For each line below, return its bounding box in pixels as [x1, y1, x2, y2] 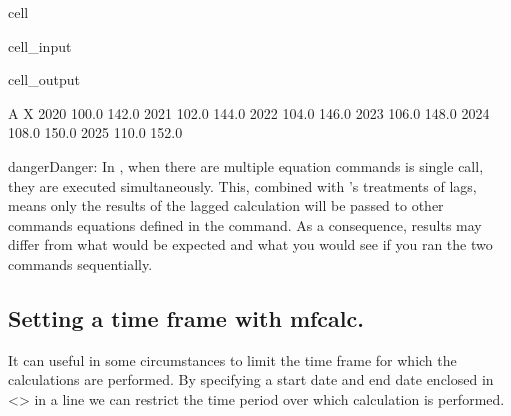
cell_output [8, 69, 80, 90]
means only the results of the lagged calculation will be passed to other [8, 195, 444, 216]
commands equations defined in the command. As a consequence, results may [8, 214, 482, 235]
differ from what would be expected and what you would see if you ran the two [8, 234, 493, 255]
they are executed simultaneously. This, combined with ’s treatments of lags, [8, 175, 477, 196]
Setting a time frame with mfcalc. [8, 302, 364, 333]
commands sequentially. [8, 253, 153, 274]
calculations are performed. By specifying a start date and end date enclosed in [8, 369, 494, 390]
